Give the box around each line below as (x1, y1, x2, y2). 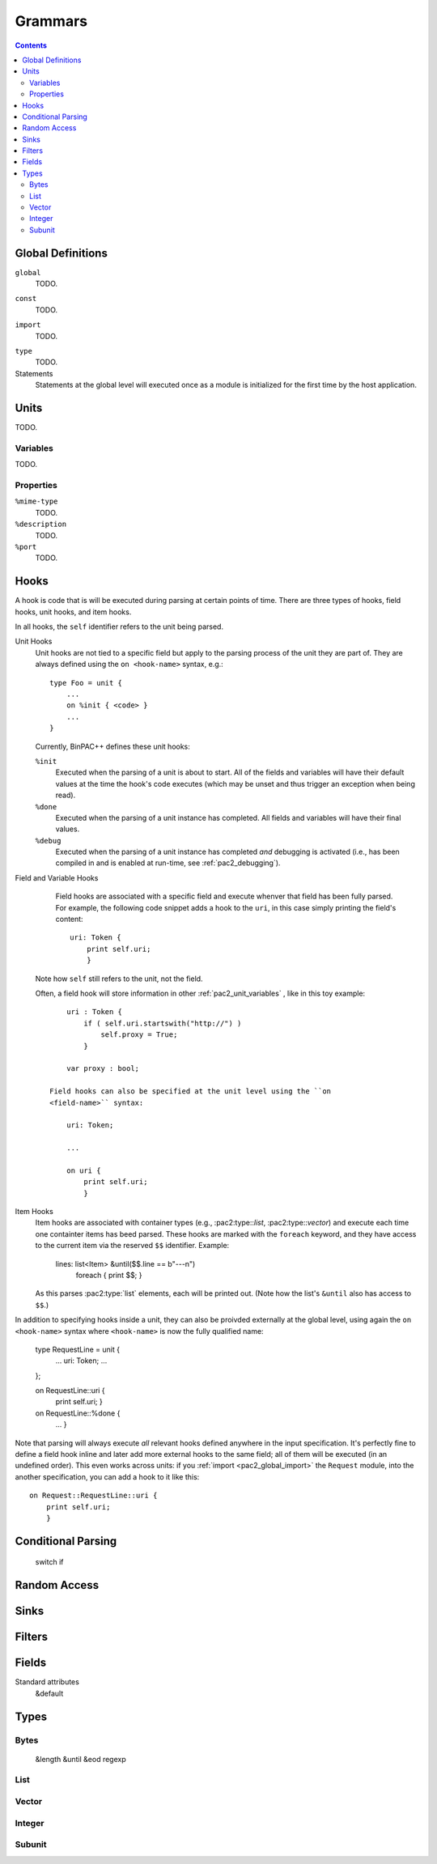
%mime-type (15, 497, 58, 506)
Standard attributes (15, 1677, 80, 1687)
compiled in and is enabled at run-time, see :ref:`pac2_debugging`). (55, 858, 281, 868)
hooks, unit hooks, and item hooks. (15, 607, 132, 617)
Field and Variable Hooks (15, 873, 99, 882)
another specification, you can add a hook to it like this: (15, 1471, 200, 1481)
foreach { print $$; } (75, 1270, 142, 1280)
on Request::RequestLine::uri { (29, 1491, 158, 1501)
